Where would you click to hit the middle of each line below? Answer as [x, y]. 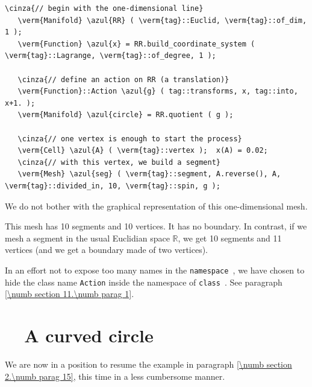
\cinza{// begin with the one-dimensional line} [104, 8]
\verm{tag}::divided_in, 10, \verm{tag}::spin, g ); [113, 186]
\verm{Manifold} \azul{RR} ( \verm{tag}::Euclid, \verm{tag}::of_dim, [162, 20]
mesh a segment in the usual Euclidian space [87, 238]
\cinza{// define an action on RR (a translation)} [123, 79]
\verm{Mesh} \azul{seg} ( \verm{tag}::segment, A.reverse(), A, [149, 174]
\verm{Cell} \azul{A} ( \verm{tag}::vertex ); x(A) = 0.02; [143, 151]
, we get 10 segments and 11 [230, 238]
